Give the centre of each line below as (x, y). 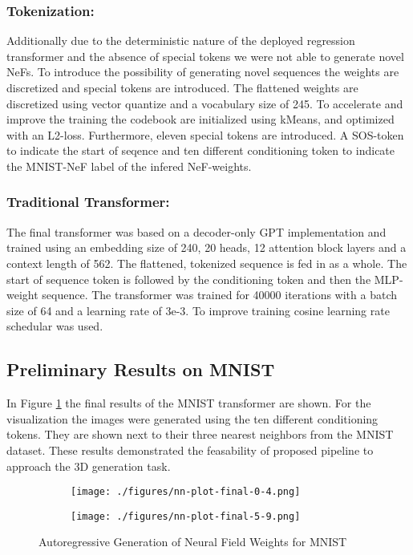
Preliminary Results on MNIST (141, 369)
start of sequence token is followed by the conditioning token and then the (189, 279)
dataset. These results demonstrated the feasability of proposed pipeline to (190, 450)
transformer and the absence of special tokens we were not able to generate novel (205, 56)
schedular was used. (55, 326)
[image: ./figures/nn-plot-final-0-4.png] (186, 492)
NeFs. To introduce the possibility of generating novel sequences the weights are (203, 72)
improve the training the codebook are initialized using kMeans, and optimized (200, 119)
